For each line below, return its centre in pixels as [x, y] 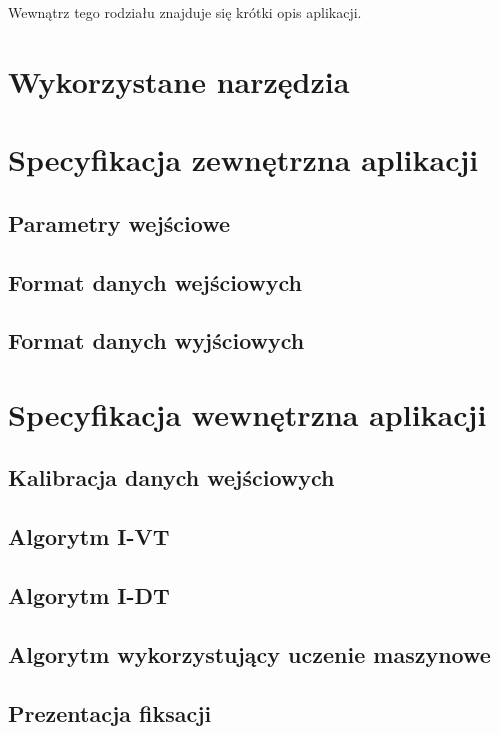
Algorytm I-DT [89, 595]
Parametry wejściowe [119, 222]
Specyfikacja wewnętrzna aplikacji [247, 413]
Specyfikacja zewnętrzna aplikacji [243, 159]
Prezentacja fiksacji [110, 712]
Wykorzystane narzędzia [179, 80]
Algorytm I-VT [89, 536]
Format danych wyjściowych [156, 340]
